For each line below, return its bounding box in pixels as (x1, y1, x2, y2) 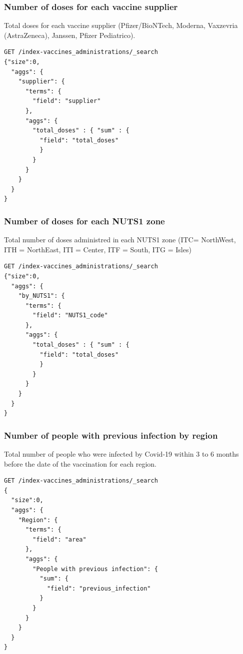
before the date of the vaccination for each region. (4, 458, 157, 469)
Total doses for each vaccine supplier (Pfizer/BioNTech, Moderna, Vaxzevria (4, 20, 238, 30)
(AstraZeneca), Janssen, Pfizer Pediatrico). (4, 29, 135, 40)
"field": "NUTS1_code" (32, 312, 108, 319)
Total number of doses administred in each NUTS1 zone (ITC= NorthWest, (4, 234, 236, 245)
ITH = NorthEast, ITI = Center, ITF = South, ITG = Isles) (4, 244, 191, 254)
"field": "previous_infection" (46, 585, 151, 592)
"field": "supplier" (32, 97, 101, 105)
